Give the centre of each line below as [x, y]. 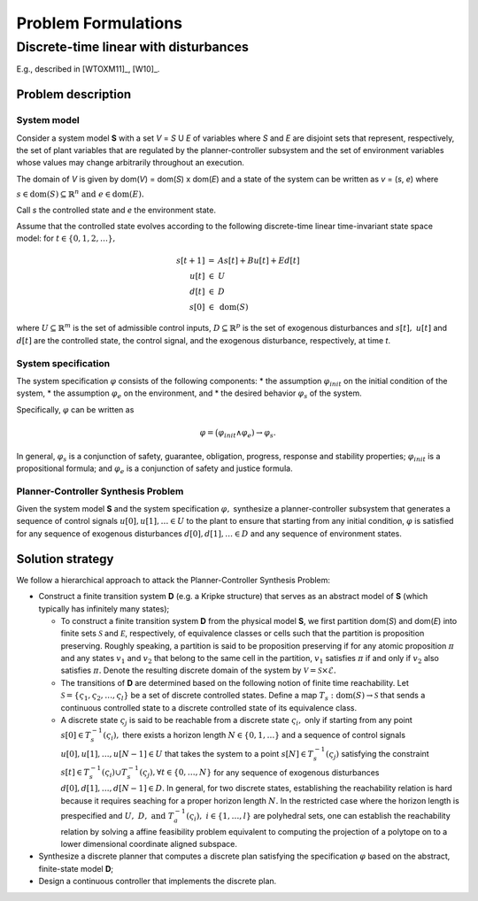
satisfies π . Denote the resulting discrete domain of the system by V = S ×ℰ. [198, 670]
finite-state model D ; [76, 868]
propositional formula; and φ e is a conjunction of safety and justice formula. [154, 469]
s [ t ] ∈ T [75, 773]
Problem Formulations [100, 23]
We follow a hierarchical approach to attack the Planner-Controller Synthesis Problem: [173, 580]
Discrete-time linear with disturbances [133, 47]
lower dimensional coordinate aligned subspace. [149, 843]
